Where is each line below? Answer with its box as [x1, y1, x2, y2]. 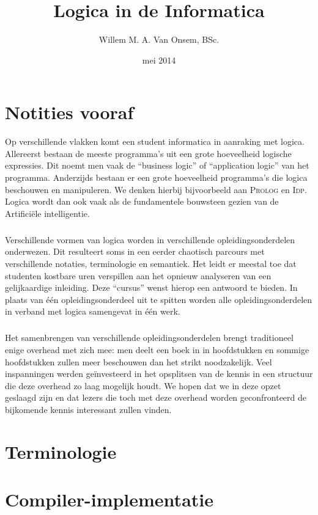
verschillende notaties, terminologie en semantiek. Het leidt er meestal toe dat [5, 257, 297, 269]
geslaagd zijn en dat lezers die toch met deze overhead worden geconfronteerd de [5, 391, 307, 404]
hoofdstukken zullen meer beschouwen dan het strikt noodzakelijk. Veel [5, 355, 272, 368]
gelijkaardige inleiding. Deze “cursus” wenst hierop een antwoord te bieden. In [5, 281, 298, 294]
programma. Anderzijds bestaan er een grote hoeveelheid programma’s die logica [5, 171, 308, 184]
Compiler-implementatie [5, 487, 213, 512]
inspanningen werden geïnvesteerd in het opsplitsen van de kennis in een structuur [5, 367, 313, 380]
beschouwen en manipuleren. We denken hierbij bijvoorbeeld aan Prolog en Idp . [5, 183, 307, 195]
